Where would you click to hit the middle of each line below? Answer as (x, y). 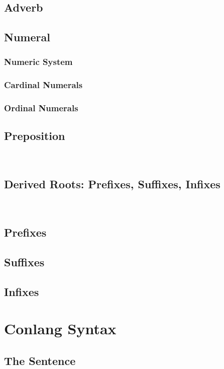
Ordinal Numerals (41, 108)
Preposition (35, 136)
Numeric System (38, 62)
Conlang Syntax (60, 328)
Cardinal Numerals (43, 85)
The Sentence (40, 360)
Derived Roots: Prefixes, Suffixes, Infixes (112, 184)
